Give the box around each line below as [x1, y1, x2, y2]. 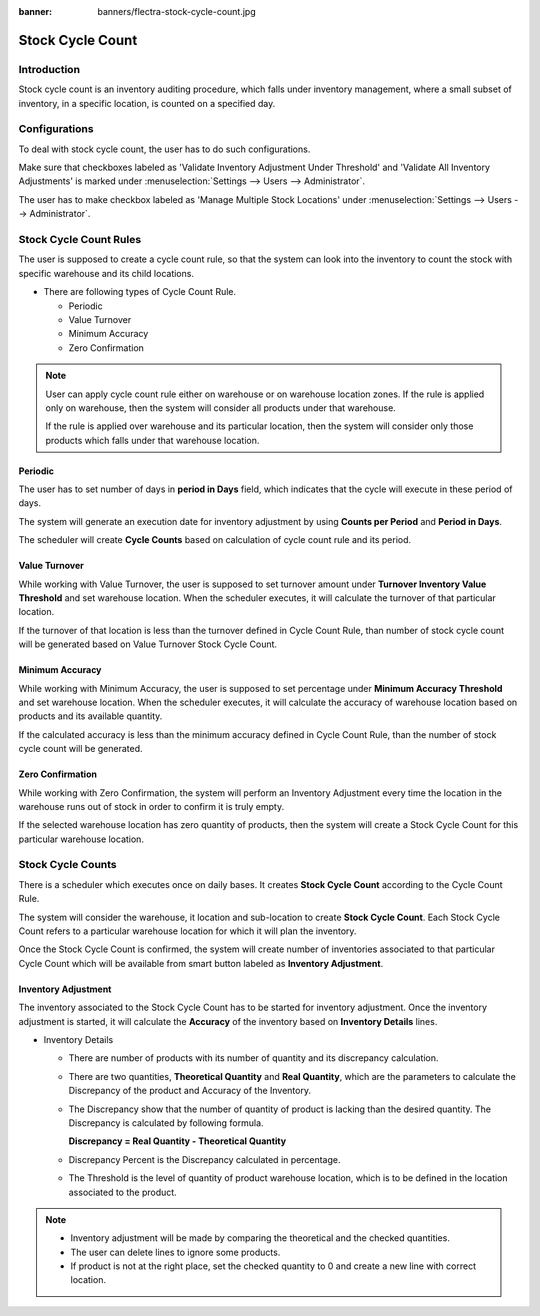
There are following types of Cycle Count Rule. [43, 286, 237, 298]
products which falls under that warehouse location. [45, 434, 260, 446]
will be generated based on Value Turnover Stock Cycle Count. [18, 638, 278, 650]
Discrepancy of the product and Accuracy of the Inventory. [68, 1085, 312, 1097]
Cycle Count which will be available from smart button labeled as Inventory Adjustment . [18, 957, 384, 969]
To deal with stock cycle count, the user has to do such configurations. [18, 143, 311, 155]
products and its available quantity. [18, 710, 163, 722]
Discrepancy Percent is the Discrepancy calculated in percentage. [68, 1153, 341, 1165]
